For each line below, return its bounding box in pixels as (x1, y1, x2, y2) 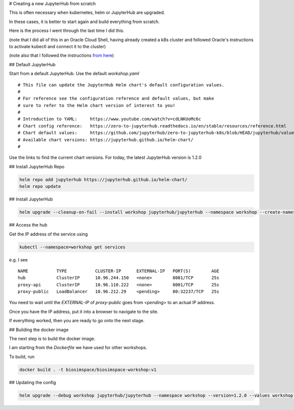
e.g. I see (9, 256, 28, 262)
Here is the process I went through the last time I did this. (9, 27, 124, 34)
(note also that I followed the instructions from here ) (9, 52, 114, 58)
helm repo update (19, 184, 61, 189)
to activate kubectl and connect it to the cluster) (9, 43, 106, 49)
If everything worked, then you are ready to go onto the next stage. (9, 318, 145, 324)
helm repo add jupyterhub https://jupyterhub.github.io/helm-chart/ (19, 177, 188, 182)
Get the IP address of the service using (9, 231, 88, 237)
